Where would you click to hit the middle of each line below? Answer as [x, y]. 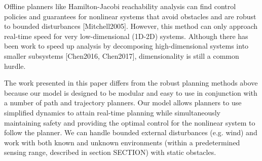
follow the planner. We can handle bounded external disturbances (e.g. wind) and [131, 132]
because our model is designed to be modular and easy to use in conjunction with [131, 92]
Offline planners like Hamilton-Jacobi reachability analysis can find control [120, 6]
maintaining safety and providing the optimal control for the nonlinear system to [130, 122]
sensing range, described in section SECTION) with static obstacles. [110, 152]
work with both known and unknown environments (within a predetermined [122, 142]
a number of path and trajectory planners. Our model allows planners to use [123, 103]
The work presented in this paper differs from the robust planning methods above [131, 83]
